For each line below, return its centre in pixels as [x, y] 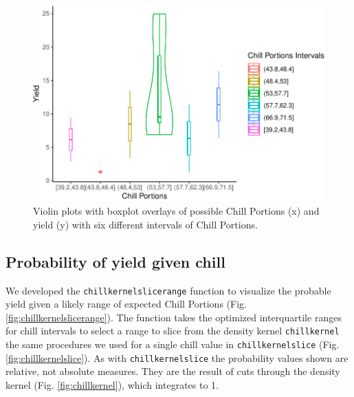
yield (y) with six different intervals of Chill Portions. [145, 224]
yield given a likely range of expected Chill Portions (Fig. [126, 304]
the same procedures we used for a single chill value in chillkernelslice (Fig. [173, 344]
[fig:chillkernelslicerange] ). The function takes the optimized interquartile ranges [174, 317]
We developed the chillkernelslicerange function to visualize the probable [168, 290]
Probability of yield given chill [115, 261]
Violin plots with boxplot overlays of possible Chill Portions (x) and [176, 211]
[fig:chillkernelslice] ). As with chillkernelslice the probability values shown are [177, 357]
